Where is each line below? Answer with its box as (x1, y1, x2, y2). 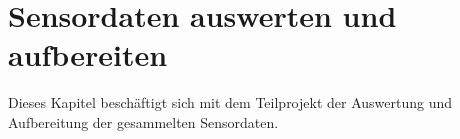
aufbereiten (8, 34, 168, 75)
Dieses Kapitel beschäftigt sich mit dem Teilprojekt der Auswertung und (8, 92, 453, 113)
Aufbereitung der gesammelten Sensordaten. (8, 111, 279, 132)
